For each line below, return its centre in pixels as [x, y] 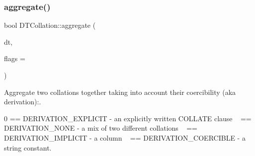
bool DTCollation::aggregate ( [50, 25]
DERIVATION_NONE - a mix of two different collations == [101, 128]
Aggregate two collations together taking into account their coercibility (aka [120, 92]
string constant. [28, 147]
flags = [15, 58]
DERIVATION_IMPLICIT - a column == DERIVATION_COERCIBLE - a [125, 137]
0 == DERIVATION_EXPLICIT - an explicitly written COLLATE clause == [128, 118]
